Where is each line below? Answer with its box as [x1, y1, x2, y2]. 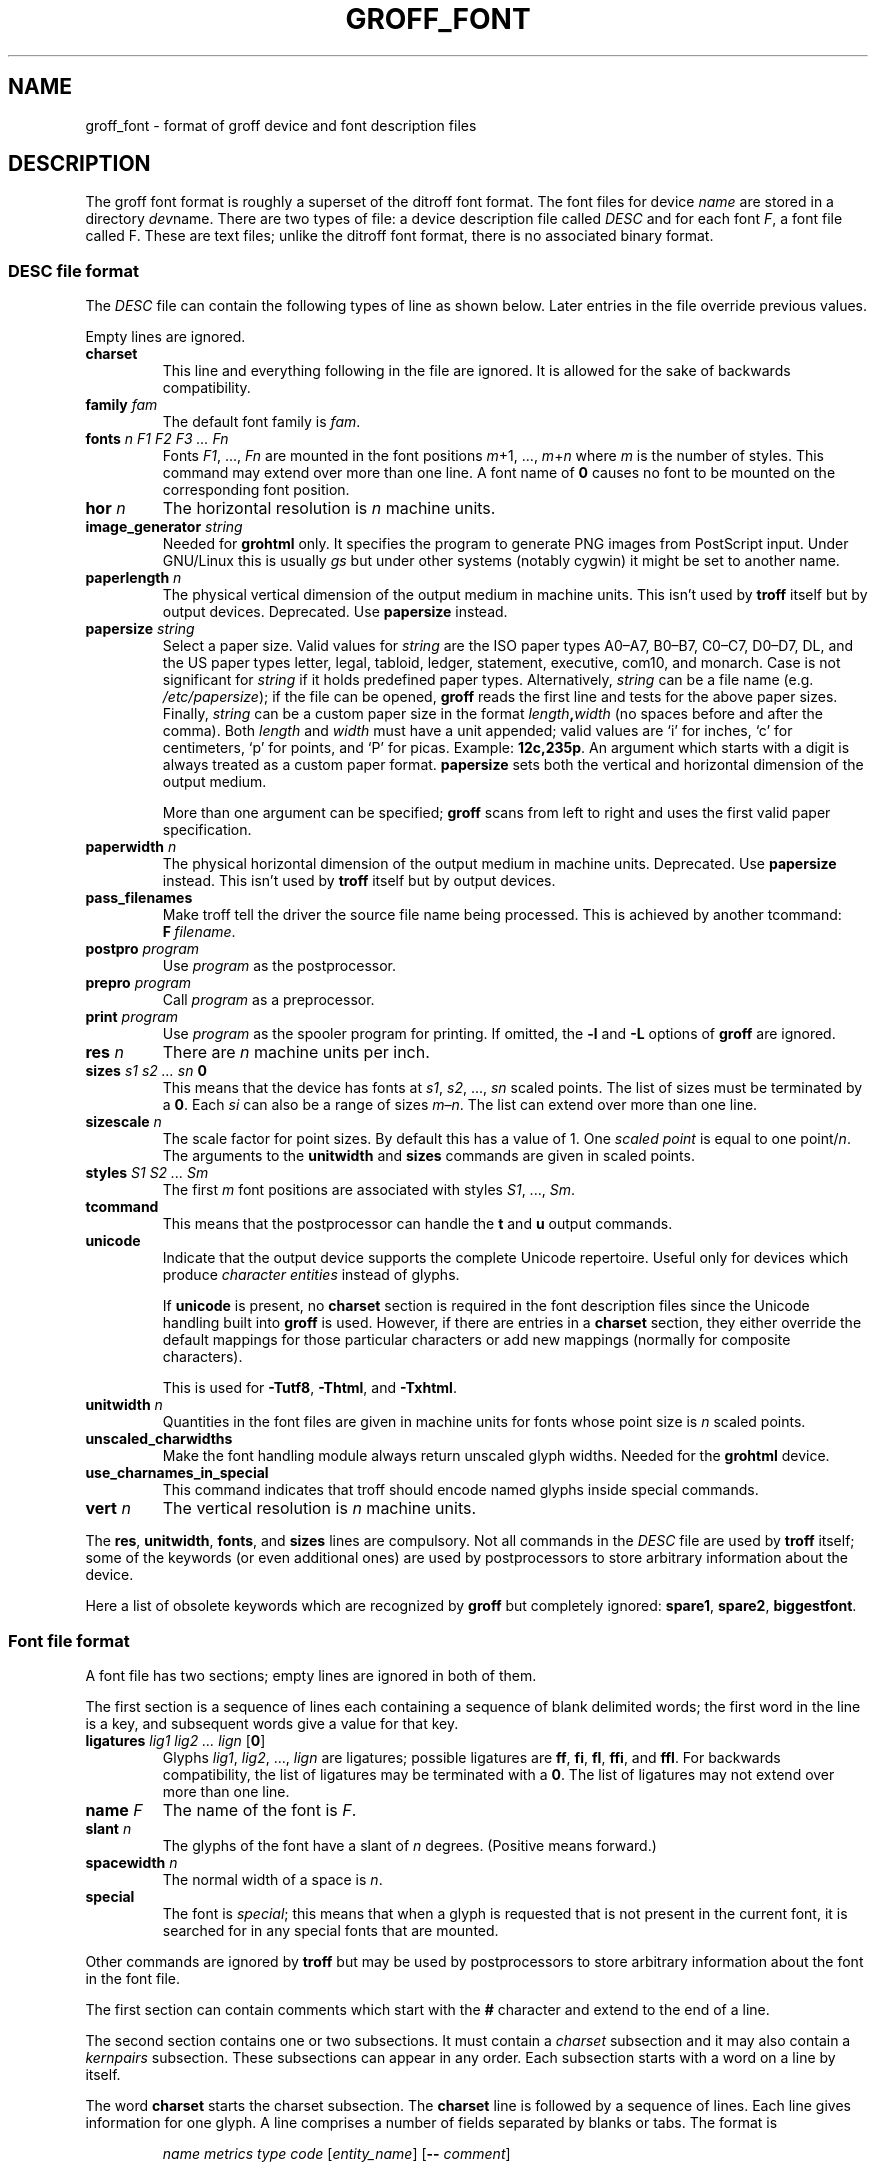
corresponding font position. [162, 481, 350, 499]
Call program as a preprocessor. [162, 991, 375, 1009]
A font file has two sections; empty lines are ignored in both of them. [85, 1666, 537, 1684]
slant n [85, 1819, 132, 1837]
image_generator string [85, 518, 243, 536]
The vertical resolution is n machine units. [162, 1498, 477, 1519]
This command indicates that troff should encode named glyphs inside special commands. [162, 1481, 759, 1499]
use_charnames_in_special [85, 1464, 269, 1482]
